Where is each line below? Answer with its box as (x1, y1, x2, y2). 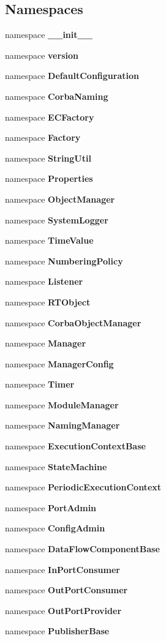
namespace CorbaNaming (5, 89, 108, 102)
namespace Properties (5, 172, 93, 185)
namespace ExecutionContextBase (5, 440, 146, 452)
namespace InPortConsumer (5, 563, 120, 575)
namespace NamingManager (5, 419, 120, 432)
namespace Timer (5, 378, 75, 391)
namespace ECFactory (5, 110, 94, 123)
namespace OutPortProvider (5, 604, 122, 617)
